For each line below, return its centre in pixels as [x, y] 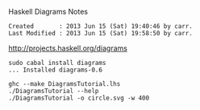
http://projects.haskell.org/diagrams [68, 48]
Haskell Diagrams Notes [48, 12]
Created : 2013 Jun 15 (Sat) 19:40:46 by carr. [101, 26]
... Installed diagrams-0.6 [56, 70]
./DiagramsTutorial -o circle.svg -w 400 [79, 98]
